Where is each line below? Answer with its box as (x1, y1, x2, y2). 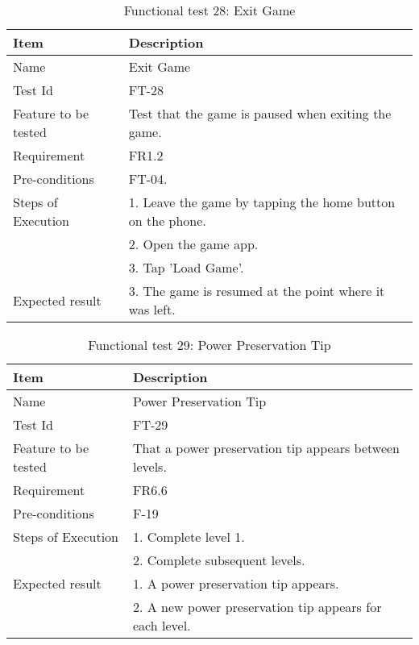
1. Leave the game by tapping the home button (128, 193, 396, 211)
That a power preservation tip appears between (133, 439, 400, 457)
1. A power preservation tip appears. (133, 574, 339, 593)
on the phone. (128, 211, 206, 230)
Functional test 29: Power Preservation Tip (88, 335, 331, 354)
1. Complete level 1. (133, 527, 245, 546)
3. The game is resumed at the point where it (128, 281, 385, 300)
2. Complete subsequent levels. (133, 551, 305, 569)
